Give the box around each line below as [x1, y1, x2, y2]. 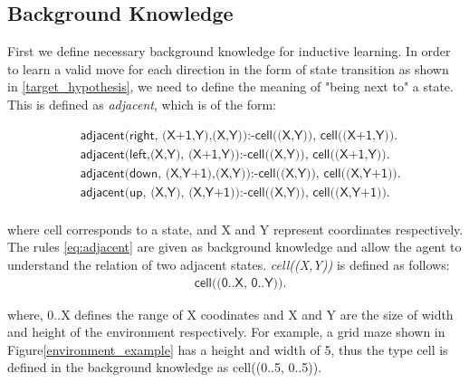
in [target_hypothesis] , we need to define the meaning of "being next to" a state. [7, 77, 454, 96]
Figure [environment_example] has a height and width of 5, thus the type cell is [7, 340, 448, 359]
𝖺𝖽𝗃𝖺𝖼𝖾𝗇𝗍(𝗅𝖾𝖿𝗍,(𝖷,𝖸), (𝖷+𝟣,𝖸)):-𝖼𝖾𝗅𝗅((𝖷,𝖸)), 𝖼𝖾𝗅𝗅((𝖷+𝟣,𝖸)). [80, 148, 390, 161]
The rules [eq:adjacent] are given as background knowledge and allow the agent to [7, 237, 462, 256]
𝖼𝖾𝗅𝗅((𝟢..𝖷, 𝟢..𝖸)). [194, 276, 287, 290]
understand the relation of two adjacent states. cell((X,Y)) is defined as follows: [7, 254, 450, 273]
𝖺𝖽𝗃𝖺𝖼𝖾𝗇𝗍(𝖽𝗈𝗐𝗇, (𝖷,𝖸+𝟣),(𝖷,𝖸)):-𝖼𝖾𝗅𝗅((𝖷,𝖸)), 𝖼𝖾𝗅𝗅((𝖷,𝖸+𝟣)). [80, 167, 401, 180]
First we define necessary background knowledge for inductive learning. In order [7, 42, 451, 61]
